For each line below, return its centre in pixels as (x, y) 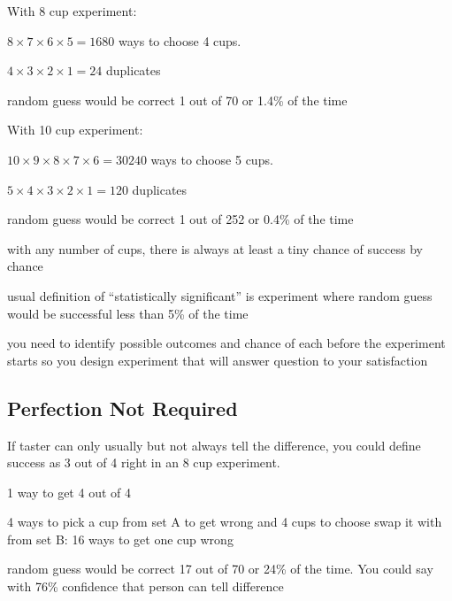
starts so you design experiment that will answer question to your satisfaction (218, 360)
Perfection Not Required (123, 408)
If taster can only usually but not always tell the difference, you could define (214, 445)
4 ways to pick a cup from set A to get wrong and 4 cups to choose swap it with (225, 522)
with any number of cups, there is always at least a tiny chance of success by (215, 248)
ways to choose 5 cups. (212, 159)
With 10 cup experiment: (75, 130)
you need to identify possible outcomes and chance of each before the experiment (226, 343)
